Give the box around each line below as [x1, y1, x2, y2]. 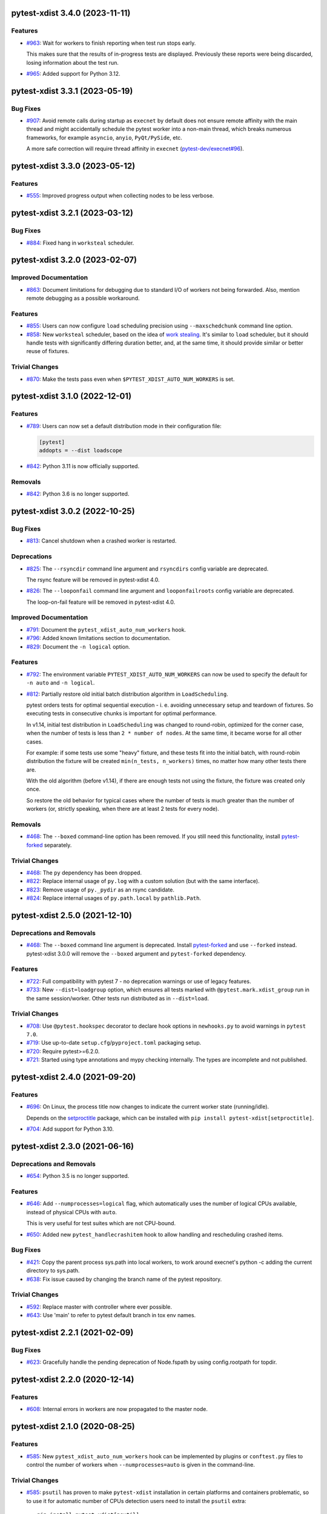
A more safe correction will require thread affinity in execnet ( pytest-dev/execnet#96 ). [26, 145, 245, 153]
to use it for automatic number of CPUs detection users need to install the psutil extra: [26, 1497, 246, 1504]
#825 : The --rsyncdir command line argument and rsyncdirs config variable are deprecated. [26, 565, 269, 572]
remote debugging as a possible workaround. [26, 294, 140, 302]
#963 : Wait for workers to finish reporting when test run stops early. [26, 39, 196, 47]
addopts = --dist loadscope [39, 447, 122, 454]
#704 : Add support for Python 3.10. [26, 1125, 114, 1132]
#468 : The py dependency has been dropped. [26, 869, 142, 876]
